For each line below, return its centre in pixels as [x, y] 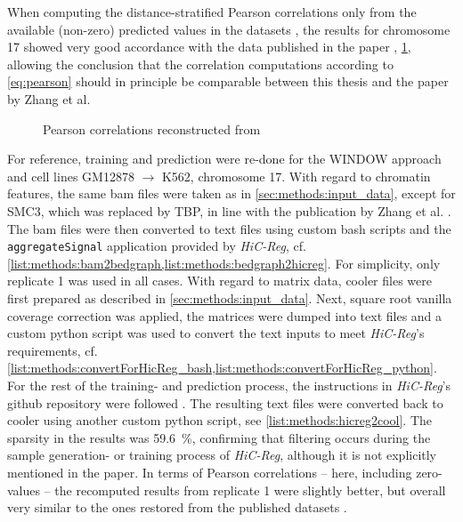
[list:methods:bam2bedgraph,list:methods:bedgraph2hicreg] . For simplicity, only [224, 263]
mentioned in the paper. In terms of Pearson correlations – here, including [210, 472]
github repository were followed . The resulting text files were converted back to [225, 402]
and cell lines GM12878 [71, 176]
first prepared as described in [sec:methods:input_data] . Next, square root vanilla [230, 297]
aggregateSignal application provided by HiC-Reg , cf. [157, 246]
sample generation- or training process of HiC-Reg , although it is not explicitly [222, 455]
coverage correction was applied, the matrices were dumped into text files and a [225, 315]
